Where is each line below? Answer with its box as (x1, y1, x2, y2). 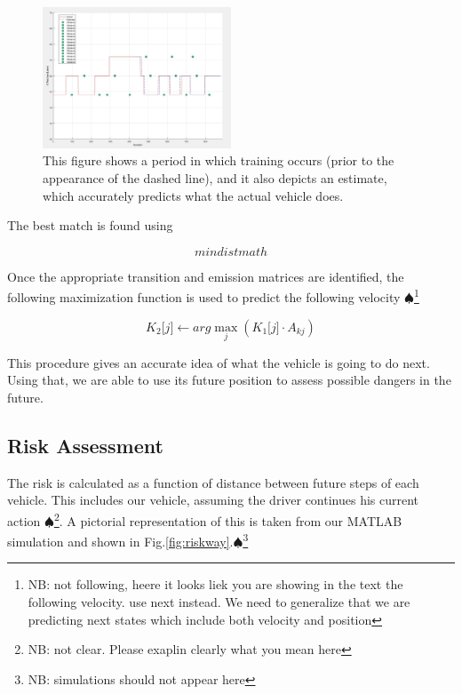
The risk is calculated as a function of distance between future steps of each (7, 473, 419, 491)
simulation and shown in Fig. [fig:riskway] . (7, 531, 234, 550)
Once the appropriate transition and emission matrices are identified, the (7, 267, 404, 285)
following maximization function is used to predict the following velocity (7, 288, 401, 306)
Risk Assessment (7, 431, 163, 459)
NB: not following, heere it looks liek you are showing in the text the (28, 575, 403, 594)
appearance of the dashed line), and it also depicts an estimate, (43, 168, 387, 187)
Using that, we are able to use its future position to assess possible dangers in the (7, 371, 451, 389)
